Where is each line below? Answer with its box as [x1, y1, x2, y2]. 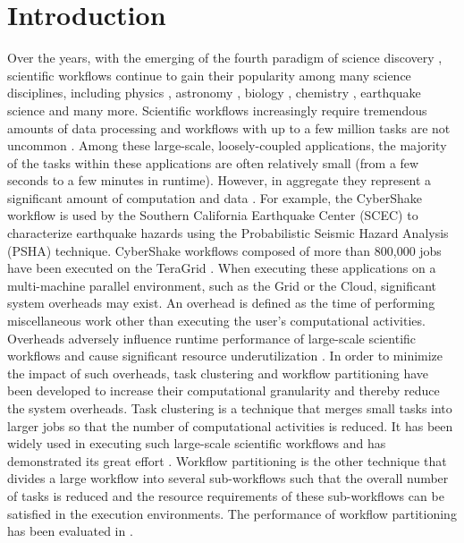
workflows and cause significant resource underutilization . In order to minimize [7, 346, 443, 365]
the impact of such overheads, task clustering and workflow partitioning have [7, 363, 429, 382]
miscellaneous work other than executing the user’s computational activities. [7, 311, 426, 330]
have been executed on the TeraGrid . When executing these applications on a [7, 259, 436, 277]
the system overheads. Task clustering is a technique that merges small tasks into [7, 399, 452, 417]
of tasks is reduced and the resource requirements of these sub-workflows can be [7, 486, 444, 505]
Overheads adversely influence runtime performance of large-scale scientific [7, 328, 417, 347]
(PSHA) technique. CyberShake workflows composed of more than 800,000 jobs [7, 241, 442, 259]
